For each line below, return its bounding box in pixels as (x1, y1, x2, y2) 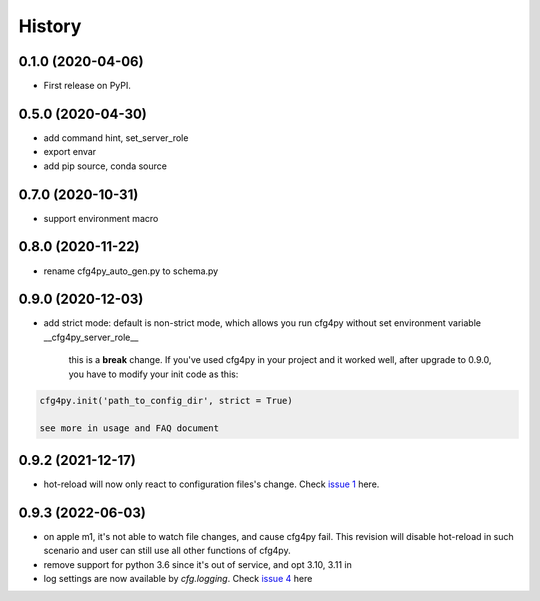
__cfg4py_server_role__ (43, 331, 139, 343)
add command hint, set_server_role (43, 131, 189, 144)
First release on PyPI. (43, 80, 132, 92)
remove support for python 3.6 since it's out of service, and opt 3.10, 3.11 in (43, 558, 352, 570)
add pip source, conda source (43, 160, 167, 172)
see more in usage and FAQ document (39, 423, 220, 434)
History (18, 15, 82, 37)
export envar (43, 146, 97, 158)
